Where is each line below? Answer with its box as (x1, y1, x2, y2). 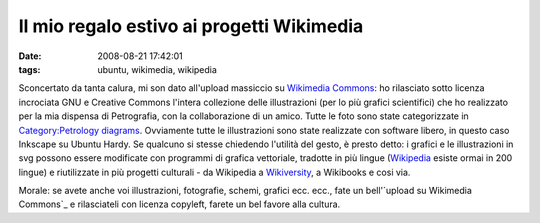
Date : (18, 50, 42, 62)
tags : (18, 63, 41, 75)
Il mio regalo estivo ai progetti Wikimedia (18, 15, 364, 37)
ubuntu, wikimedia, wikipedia (97, 63, 217, 75)
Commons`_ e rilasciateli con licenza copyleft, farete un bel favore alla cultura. (18, 198, 341, 210)
